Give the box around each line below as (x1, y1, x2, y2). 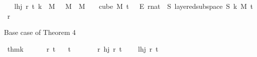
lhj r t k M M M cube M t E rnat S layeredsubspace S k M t (14, 1, 253, 11)
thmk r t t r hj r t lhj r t (7, 43, 158, 54)
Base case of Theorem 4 (4, 27, 76, 37)
